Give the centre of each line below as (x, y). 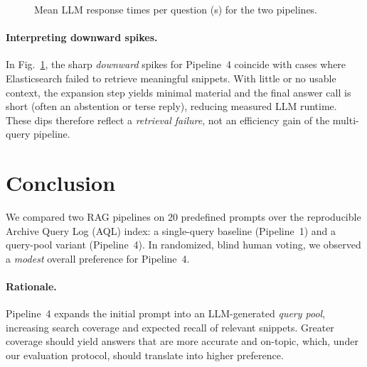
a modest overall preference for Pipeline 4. (98, 258)
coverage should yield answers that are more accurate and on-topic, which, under (182, 341)
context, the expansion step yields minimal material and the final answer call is (179, 92)
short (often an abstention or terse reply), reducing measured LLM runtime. (171, 106)
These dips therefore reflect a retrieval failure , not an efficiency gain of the (168, 120)
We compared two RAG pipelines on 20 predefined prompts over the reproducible (183, 217)
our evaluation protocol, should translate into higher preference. (145, 355)
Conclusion (61, 183)
